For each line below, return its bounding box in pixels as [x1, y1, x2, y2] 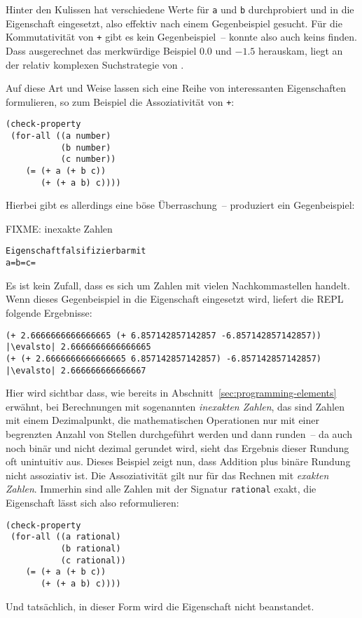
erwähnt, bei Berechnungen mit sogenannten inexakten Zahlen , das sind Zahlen [6, 399, 344, 413]
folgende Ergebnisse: [6, 305, 92, 320]
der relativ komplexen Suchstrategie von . [6, 57, 184, 71]
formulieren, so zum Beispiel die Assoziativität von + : [6, 94, 235, 109]
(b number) [60, 142, 111, 153]
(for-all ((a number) [11, 131, 111, 141]
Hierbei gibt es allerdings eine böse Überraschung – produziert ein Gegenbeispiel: [6, 198, 355, 212]
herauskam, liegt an [258, 43, 343, 57]
